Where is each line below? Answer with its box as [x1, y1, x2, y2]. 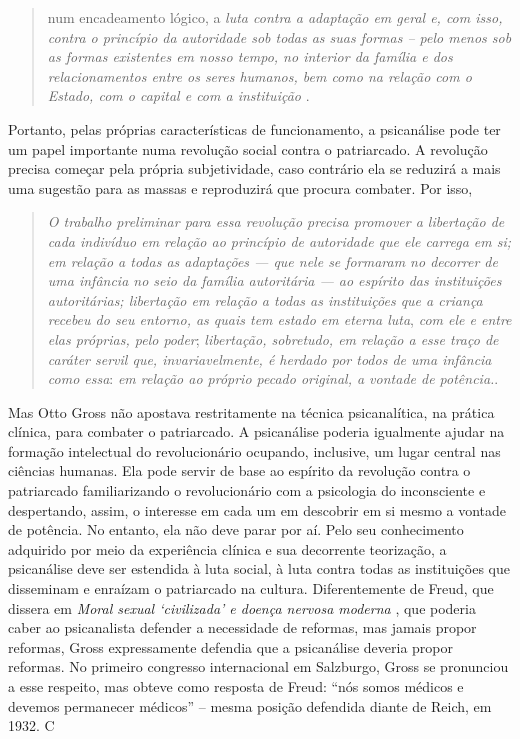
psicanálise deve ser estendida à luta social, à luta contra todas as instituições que [8, 558, 511, 579]
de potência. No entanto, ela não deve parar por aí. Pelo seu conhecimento [8, 519, 464, 540]
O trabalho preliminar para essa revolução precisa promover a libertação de [47, 211, 505, 232]
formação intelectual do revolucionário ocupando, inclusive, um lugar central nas [8, 440, 501, 461]
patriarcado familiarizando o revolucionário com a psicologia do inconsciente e [8, 480, 486, 501]
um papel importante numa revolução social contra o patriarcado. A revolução [8, 138, 488, 159]
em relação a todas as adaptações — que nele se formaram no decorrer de [47, 250, 498, 271]
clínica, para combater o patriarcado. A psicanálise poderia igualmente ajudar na [8, 421, 505, 442]
